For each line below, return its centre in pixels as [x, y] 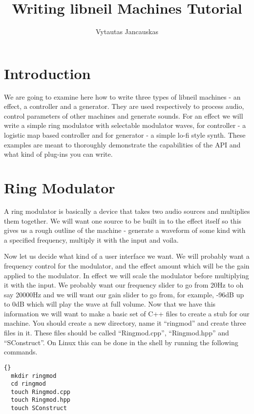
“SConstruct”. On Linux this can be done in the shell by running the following [121, 342]
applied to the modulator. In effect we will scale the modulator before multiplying [127, 275]
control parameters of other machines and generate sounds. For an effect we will [124, 115]
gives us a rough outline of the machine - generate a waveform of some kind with [125, 230]
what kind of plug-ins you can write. [58, 154]
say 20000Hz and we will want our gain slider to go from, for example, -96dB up [124, 294]
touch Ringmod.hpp [41, 400]
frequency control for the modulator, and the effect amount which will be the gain [127, 265]
